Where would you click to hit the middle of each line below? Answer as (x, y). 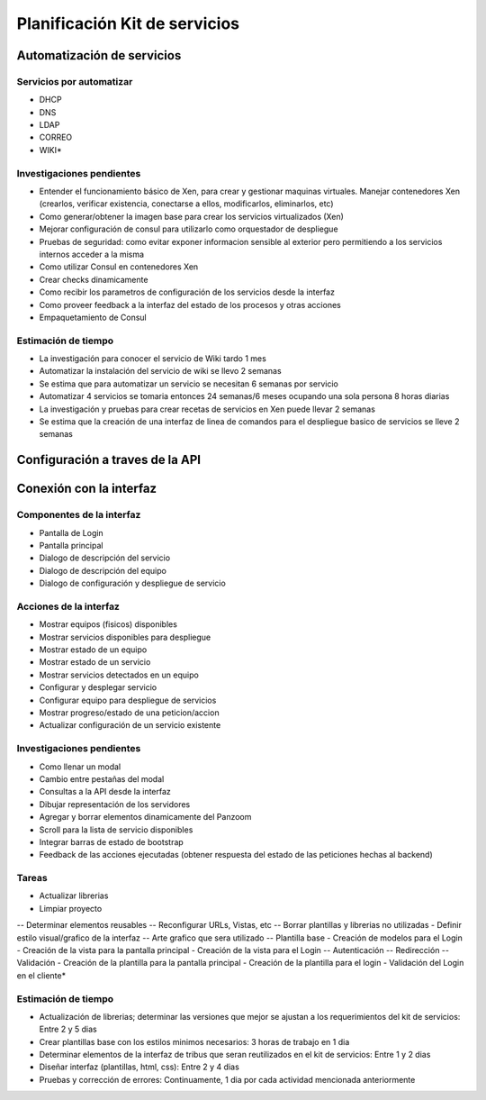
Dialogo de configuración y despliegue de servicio (133, 583)
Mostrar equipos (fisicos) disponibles (108, 624)
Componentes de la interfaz (79, 515)
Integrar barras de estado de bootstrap (111, 841)
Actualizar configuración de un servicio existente (130, 725)
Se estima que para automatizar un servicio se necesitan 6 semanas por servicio (189, 384)
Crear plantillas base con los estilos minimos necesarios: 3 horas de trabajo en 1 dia (194, 1041)
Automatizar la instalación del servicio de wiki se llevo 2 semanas (161, 371)
